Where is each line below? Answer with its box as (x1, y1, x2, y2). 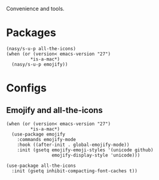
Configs (6, 81, 47, 95)
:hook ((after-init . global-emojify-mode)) (17, 142, 130, 148)
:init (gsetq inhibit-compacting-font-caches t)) (11, 167, 137, 174)
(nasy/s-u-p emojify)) (11, 61, 68, 68)
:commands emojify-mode (17, 136, 77, 142)
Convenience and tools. (6, 5, 65, 12)
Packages (6, 26, 57, 39)
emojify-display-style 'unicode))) (51, 152, 140, 158)
